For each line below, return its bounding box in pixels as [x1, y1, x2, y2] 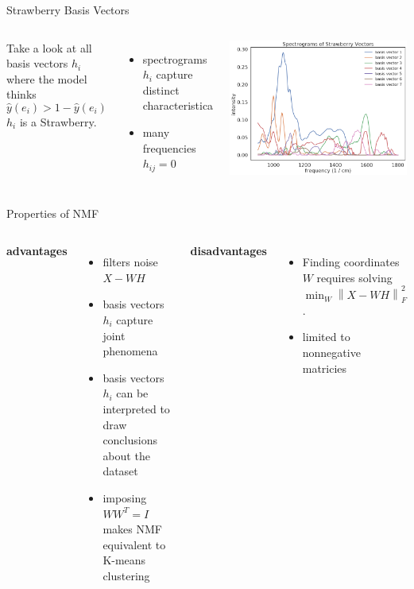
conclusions [103, 432, 157, 448]
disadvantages [190, 242, 267, 259]
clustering [103, 567, 150, 583]
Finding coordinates [302, 254, 400, 270]
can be [116, 385, 149, 401]
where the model [6, 70, 87, 87]
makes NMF [103, 521, 162, 537]
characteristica [142, 97, 214, 114]
